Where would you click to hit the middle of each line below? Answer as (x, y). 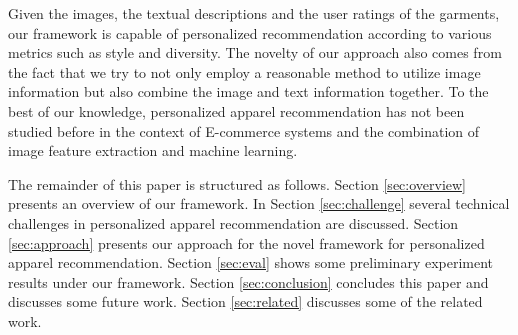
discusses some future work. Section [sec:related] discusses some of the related (245, 301)
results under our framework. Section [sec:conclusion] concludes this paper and (248, 281)
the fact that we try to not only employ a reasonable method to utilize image (244, 71)
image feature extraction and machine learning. (153, 150)
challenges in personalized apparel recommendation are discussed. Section (233, 222)
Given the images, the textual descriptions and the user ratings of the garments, (254, 13)
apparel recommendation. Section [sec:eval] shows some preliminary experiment (251, 262)
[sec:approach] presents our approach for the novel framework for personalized (246, 242)
